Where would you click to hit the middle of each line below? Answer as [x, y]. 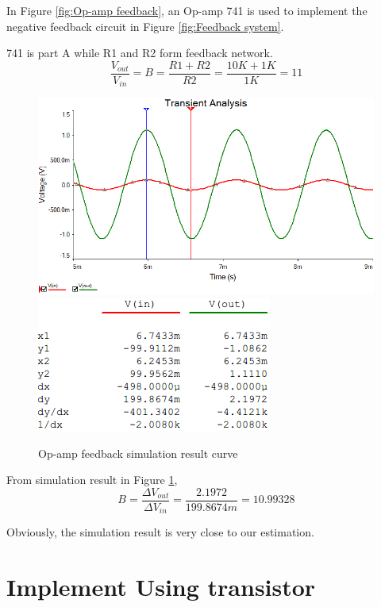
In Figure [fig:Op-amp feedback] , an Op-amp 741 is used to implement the [187, 10]
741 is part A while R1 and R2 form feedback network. [140, 53]
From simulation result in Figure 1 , [92, 480]
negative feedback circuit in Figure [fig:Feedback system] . [145, 26]
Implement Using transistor [161, 587]
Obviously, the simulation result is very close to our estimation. [160, 532]
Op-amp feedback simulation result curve [138, 453]
